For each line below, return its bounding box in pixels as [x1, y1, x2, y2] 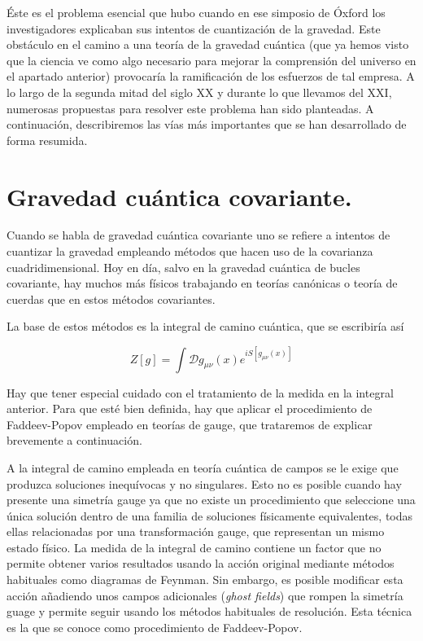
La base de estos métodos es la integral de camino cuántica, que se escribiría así [7, 318, 404, 335]
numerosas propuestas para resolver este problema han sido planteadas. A [7, 99, 374, 116]
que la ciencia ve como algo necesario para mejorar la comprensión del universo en [7, 51, 416, 68]
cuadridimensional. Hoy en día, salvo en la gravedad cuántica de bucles [7, 258, 360, 275]
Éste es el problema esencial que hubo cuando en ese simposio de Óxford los [7, 4, 386, 20]
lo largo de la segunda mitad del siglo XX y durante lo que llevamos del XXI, [7, 83, 392, 100]
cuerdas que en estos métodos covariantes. [7, 290, 216, 307]
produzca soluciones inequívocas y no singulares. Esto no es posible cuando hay [7, 475, 402, 492]
